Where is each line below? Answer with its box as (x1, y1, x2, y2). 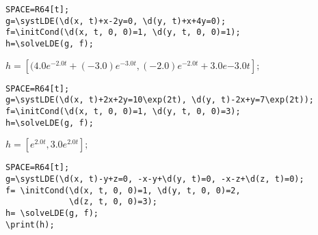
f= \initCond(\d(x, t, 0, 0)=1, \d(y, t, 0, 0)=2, (5, 185, 241, 195)
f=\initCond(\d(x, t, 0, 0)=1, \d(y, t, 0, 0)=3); (5, 106, 241, 116)
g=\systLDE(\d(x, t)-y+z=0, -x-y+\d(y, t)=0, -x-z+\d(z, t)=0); (5, 174, 304, 184)
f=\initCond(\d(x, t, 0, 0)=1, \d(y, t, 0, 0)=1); (5, 27, 241, 38)
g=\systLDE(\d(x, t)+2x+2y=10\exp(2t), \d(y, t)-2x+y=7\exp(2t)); (5, 95, 315, 105)
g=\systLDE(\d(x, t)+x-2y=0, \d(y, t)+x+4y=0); (5, 16, 226, 26)
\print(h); (5, 219, 55, 230)
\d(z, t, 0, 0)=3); (69, 197, 157, 207)
